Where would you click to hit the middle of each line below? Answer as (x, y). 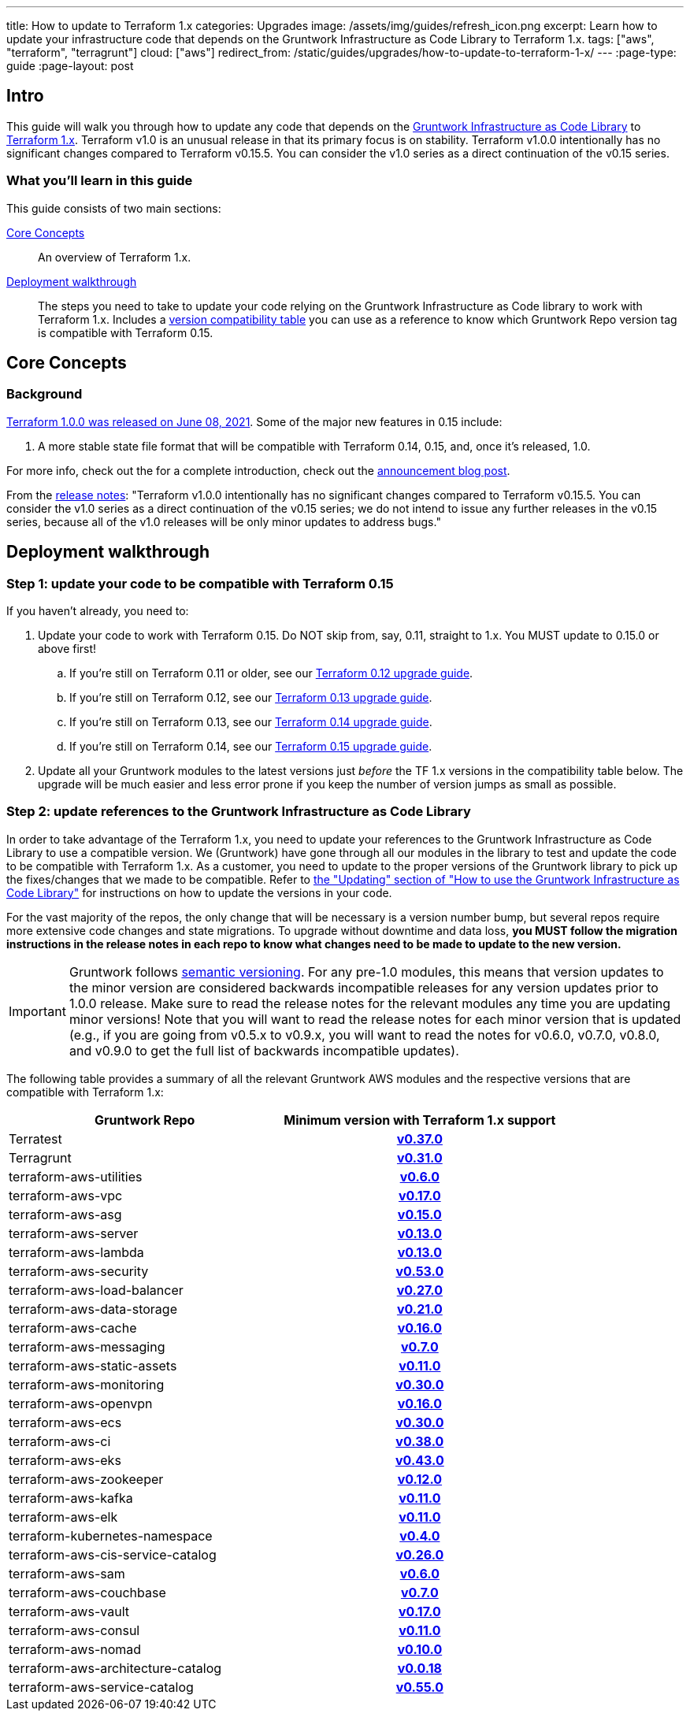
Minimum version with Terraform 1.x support (420, 1120)
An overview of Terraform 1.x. (115, 257)
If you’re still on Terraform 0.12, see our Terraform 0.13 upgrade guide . (251, 698)
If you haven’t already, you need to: (98, 611)
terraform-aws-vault (69, 1611)
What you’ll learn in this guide (100, 181)
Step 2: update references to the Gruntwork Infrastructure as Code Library (239, 812)
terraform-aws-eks (65, 1460)
